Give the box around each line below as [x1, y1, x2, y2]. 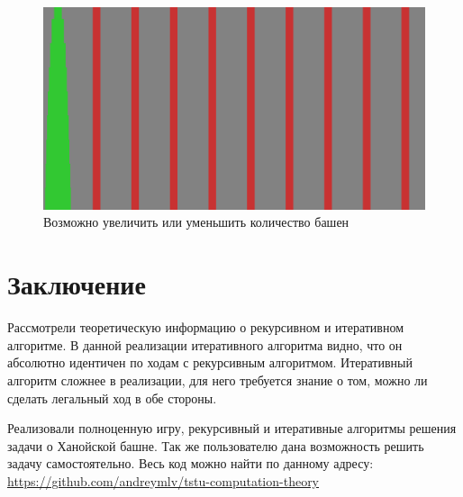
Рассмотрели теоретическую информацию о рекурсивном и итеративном [7, 318, 404, 337]
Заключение [7, 266, 146, 303]
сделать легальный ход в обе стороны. [7, 388, 217, 407]
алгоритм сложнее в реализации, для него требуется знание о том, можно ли [7, 370, 428, 389]
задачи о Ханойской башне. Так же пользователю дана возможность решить [7, 436, 424, 455]
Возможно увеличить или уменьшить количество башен [43, 212, 350, 231]
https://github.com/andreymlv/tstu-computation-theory [7, 471, 320, 490]
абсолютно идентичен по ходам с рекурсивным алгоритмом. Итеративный [7, 353, 413, 372]
